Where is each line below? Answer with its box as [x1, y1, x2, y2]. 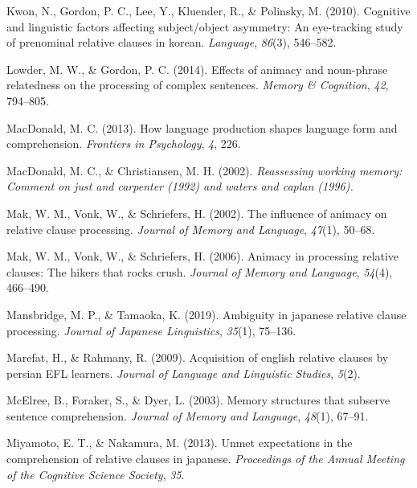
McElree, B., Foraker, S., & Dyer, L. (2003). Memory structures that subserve [6, 392, 390, 408]
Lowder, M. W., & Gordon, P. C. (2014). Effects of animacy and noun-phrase [6, 60, 388, 77]
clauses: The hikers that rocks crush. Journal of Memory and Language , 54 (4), [6, 263, 393, 280]
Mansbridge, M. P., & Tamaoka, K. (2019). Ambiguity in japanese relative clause [6, 306, 407, 322]
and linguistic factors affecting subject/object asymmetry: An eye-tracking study [6, 18, 403, 35]
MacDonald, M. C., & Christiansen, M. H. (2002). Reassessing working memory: [6, 162, 403, 178]
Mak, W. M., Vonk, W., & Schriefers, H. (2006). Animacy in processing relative [6, 248, 399, 265]
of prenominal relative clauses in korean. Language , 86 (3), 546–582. [6, 34, 337, 51]
